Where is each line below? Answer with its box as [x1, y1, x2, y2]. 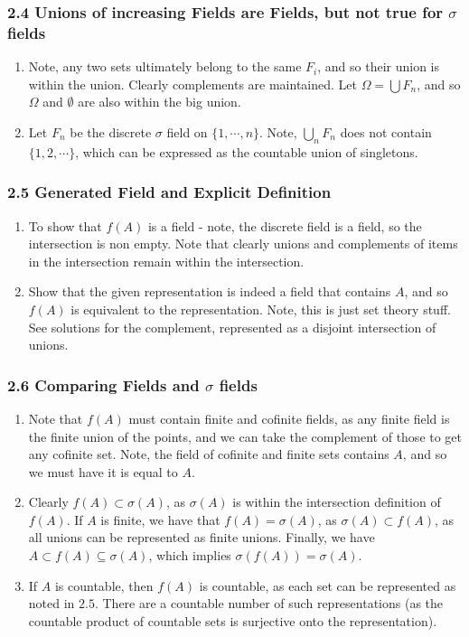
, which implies [148, 546, 231, 565]
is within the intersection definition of [232, 492, 441, 511]
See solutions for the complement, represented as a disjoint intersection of [28, 317, 436, 336]
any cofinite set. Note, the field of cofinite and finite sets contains [28, 445, 389, 464]
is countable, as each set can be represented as [199, 576, 456, 595]
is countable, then [54, 576, 154, 595]
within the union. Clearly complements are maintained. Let [28, 74, 357, 93]
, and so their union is [317, 57, 439, 76]
